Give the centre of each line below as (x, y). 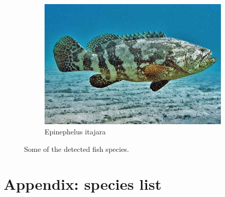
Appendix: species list (83, 184)
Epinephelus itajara (75, 131)
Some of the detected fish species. (77, 149)
